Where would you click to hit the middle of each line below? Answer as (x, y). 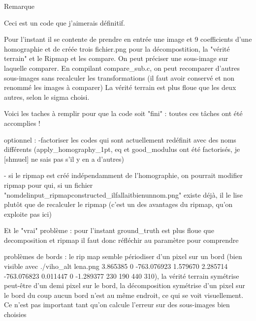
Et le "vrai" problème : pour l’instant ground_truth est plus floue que (109, 230)
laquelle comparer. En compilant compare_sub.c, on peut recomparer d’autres (122, 68)
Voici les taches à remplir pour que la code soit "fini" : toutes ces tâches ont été (123, 113)
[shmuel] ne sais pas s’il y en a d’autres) (64, 159)
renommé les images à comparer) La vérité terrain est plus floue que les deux (120, 87)
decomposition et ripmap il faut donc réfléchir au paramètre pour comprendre (121, 240)
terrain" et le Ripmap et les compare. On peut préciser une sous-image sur (116, 58)
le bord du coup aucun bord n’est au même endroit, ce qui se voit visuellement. (124, 295)
